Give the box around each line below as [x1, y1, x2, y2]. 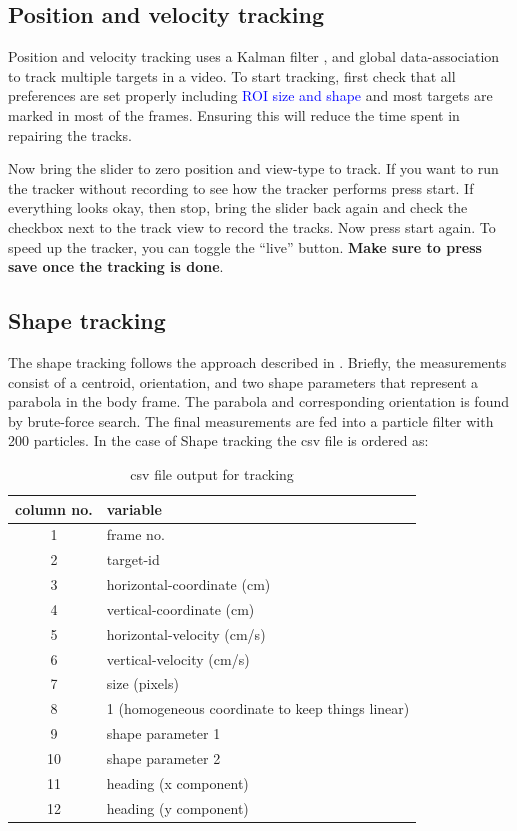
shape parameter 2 [106, 747, 221, 768]
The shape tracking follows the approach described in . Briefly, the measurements [8, 351, 507, 372]
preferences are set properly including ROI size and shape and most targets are [8, 85, 493, 106]
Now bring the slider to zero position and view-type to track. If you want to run [8, 158, 499, 179]
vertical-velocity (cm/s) [106, 648, 250, 669]
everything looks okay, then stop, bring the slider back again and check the [8, 197, 468, 218]
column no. [15, 498, 93, 519]
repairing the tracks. [8, 124, 132, 145]
